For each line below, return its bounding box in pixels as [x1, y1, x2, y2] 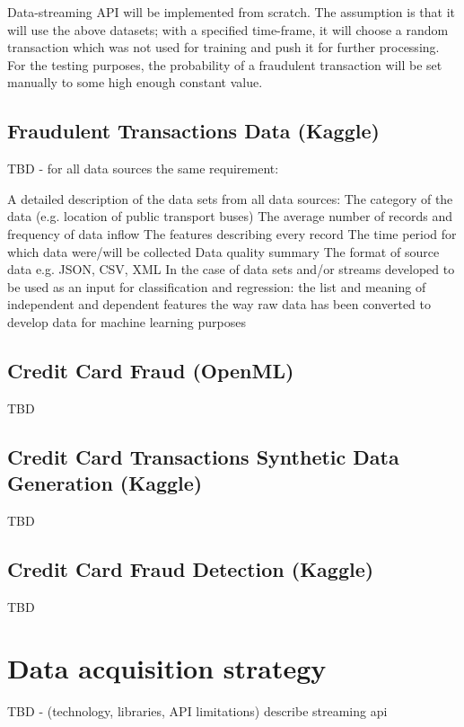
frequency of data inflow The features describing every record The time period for [7, 224, 457, 243]
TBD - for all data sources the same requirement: [7, 159, 279, 178]
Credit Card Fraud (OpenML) [7, 356, 294, 384]
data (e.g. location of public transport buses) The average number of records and [7, 207, 453, 226]
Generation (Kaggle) [7, 469, 203, 497]
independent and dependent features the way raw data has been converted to [7, 295, 431, 314]
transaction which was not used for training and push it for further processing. [7, 38, 440, 57]
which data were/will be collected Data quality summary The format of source [7, 242, 440, 261]
